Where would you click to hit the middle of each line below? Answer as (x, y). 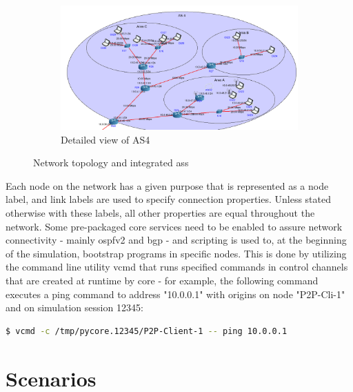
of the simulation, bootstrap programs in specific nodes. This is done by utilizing (176, 253)
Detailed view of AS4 (105, 139)
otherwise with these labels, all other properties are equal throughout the (160, 213)
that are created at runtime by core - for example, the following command (162, 280)
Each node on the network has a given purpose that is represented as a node (167, 185)
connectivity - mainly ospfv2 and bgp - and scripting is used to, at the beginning (176, 240)
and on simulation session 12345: (74, 307)
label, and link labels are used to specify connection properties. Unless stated (168, 199)
